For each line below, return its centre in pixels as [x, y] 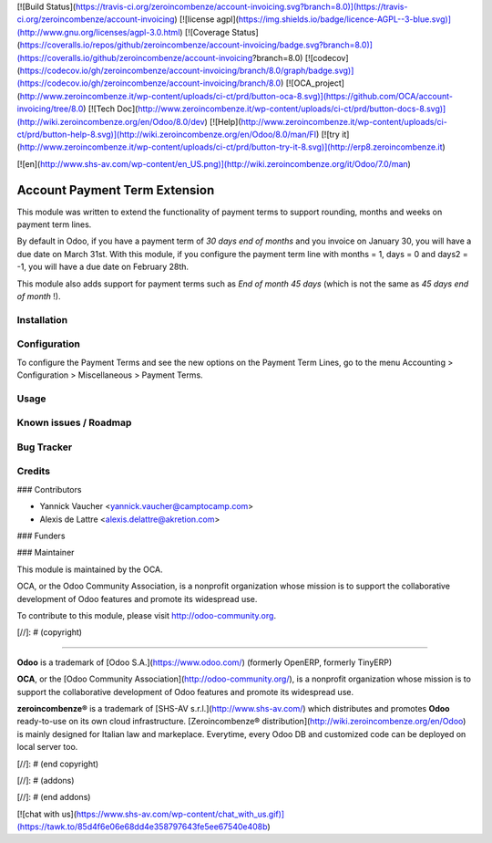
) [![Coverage [205, 32]
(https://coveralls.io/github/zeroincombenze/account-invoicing [135, 57]
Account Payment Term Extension [116, 190]
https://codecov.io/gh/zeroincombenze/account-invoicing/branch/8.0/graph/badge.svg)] [187, 70]
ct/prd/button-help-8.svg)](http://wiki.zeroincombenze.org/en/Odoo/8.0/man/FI [167, 134]
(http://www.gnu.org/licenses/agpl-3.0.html [98, 32]
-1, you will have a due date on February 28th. [103, 267]
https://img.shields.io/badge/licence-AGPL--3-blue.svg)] [344, 19]
